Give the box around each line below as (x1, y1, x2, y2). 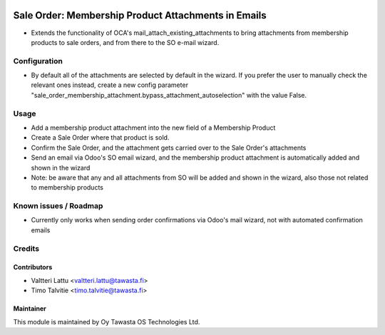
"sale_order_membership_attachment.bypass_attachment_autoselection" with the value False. (31, 91, 307, 99)
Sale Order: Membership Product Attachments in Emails (13, 9, 267, 21)
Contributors (13, 263, 53, 272)
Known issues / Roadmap (13, 201, 103, 211)
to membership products (31, 183, 103, 192)
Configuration (13, 56, 63, 66)
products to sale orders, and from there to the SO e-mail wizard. (31, 38, 220, 46)
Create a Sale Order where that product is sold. (31, 133, 170, 142)
